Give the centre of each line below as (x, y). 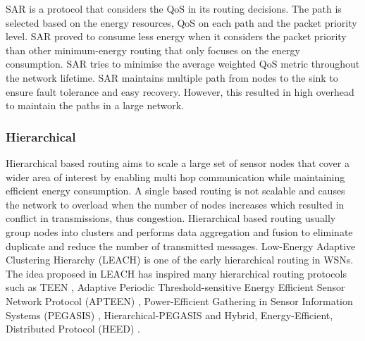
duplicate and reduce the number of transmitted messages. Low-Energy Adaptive (181, 246)
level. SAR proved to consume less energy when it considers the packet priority (176, 36)
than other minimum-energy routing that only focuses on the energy (153, 50)
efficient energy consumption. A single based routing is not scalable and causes (175, 191)
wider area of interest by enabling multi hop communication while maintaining (175, 176)
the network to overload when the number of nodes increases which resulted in (175, 204)
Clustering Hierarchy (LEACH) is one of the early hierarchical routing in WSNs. (180, 260)
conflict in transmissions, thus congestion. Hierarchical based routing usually (171, 218)
